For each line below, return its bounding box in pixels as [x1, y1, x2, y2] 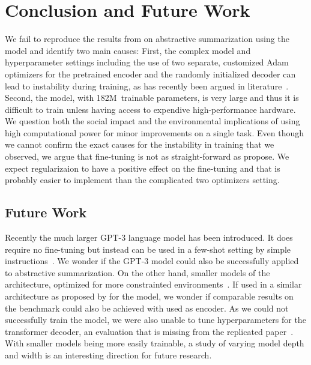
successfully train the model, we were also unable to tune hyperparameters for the [5, 313, 306, 326]
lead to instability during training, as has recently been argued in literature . [5, 79, 289, 92]
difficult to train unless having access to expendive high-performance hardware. [5, 103, 296, 115]
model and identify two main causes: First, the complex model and [5, 44, 251, 56]
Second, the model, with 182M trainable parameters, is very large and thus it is [5, 91, 299, 104]
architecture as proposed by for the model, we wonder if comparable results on [5, 290, 294, 303]
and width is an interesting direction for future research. [5, 348, 212, 361]
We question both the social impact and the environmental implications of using [5, 115, 300, 127]
